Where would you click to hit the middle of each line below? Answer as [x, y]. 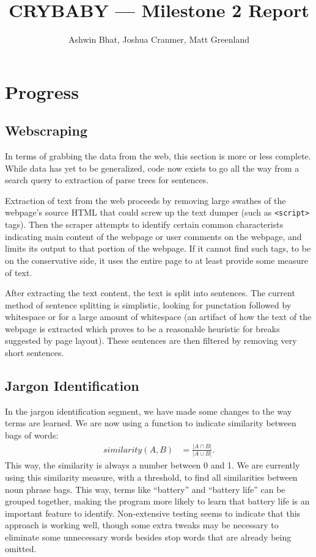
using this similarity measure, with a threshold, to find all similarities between [151, 477]
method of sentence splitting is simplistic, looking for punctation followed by [148, 304]
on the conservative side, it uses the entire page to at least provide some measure [157, 260]
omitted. [21, 549]
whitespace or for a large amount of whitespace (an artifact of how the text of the [158, 317]
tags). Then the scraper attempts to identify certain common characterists [144, 224]
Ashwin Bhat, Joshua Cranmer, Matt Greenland [159, 39]
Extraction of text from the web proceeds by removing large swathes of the [145, 200]
